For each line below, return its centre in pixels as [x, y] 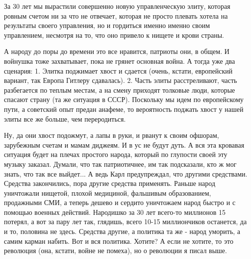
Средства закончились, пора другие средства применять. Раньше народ [110, 183]
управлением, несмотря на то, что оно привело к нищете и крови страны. [114, 35]
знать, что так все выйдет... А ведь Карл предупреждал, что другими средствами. [126, 173]
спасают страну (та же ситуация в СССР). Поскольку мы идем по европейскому [124, 99]
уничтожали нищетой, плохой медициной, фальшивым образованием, [108, 193]
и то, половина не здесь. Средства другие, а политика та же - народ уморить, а [122, 231]
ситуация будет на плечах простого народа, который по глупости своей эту [116, 154]
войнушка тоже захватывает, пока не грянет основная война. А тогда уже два [120, 61]
